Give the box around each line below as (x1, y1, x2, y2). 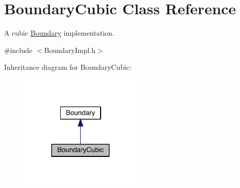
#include (4, 44, 33, 55)
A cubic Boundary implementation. (4, 28, 114, 38)
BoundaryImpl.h (44, 44, 95, 55)
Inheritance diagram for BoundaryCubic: (4, 62, 132, 72)
